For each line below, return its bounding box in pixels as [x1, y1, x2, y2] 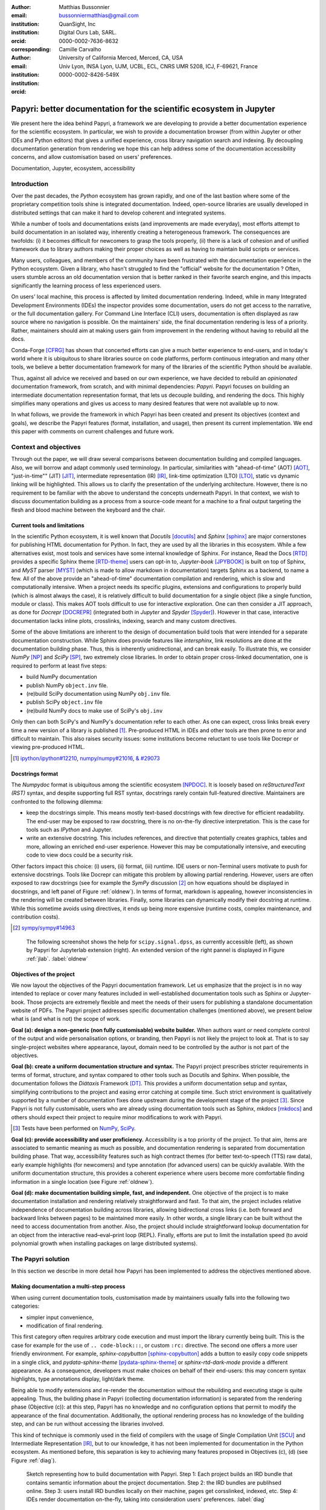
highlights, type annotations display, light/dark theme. [11, 1375, 145, 1383]
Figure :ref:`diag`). [11, 1456, 57, 1464]
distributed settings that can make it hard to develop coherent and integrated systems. [11, 209, 226, 216]
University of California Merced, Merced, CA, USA [59, 54, 184, 62]
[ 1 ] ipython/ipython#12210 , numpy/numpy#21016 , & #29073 [13, 754, 160, 762]
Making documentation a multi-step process [11, 1283, 126, 1290]
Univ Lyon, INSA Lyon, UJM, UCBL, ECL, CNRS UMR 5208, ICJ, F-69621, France [59, 62, 258, 69]
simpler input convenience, [26, 1314, 94, 1321]
